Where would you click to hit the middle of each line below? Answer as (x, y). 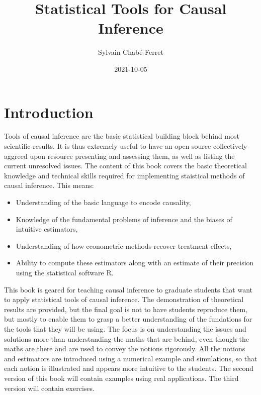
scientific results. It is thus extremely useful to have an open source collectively (126, 146)
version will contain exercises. (49, 388)
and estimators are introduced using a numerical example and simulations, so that (131, 358)
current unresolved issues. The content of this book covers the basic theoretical (125, 166)
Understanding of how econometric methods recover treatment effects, (124, 245)
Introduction (49, 112)
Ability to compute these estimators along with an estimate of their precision (135, 263)
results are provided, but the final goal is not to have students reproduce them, (126, 309)
